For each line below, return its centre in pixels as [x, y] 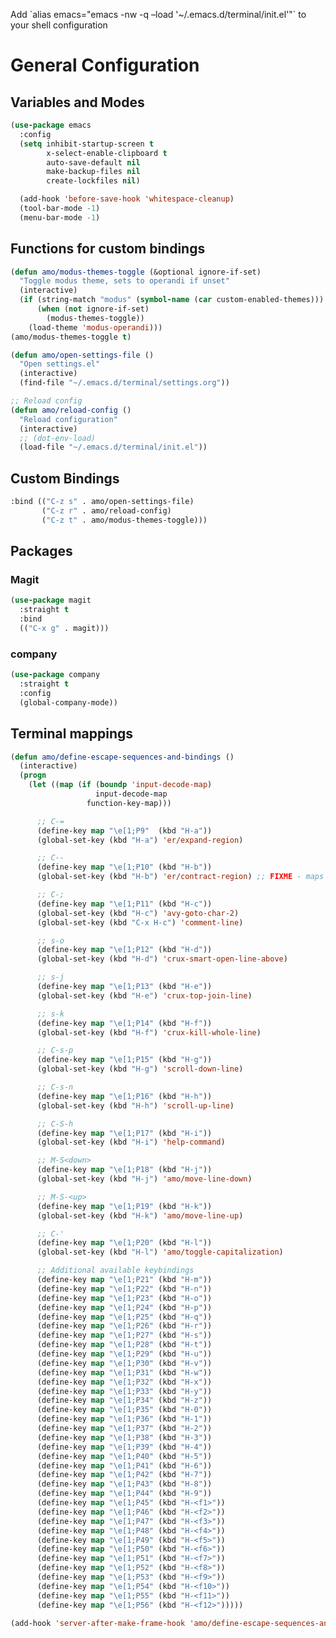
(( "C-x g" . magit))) [64, 629]
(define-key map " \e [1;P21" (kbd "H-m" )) [124, 1280]
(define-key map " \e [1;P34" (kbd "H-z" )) [124, 1400]
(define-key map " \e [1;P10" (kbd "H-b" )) [124, 867]
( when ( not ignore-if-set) [93, 309]
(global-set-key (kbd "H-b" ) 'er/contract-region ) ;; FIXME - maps [180, 877]
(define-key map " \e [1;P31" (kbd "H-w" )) [124, 1372]
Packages [41, 551]
